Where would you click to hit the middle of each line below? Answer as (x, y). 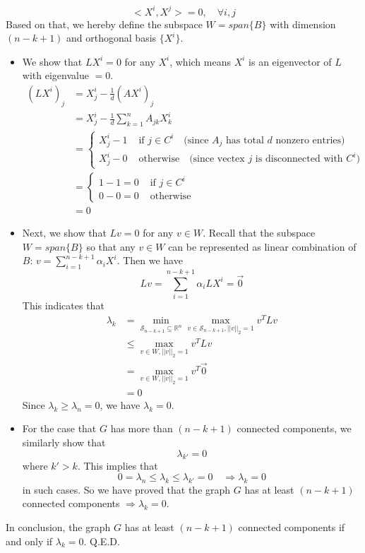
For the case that (59, 428)
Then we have (153, 260)
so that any (111, 246)
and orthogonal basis (112, 38)
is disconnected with (299, 159)
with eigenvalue (55, 75)
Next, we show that (64, 233)
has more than (142, 428)
